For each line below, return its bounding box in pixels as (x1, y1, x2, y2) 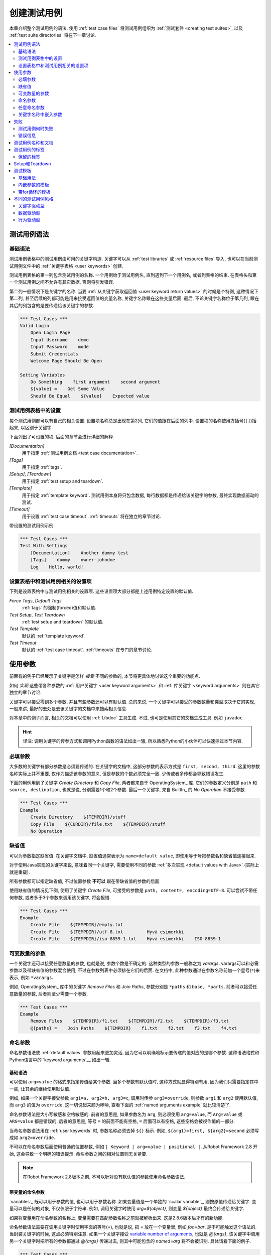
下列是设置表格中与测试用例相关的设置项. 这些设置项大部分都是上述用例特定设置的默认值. (9, 588, 194, 594)
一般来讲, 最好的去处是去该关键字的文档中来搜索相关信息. (9, 705, 128, 711)
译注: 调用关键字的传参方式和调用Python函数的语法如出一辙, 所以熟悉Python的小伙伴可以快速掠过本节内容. (23, 738, 243, 744)
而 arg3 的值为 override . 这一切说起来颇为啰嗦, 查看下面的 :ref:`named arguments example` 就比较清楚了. (9, 1102, 231, 1108)
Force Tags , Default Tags (9, 597, 62, 603)
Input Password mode (30, 344, 89, 350)
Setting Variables (20, 372, 65, 378)
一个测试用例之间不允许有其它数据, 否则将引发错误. (9, 279, 115, 285)
